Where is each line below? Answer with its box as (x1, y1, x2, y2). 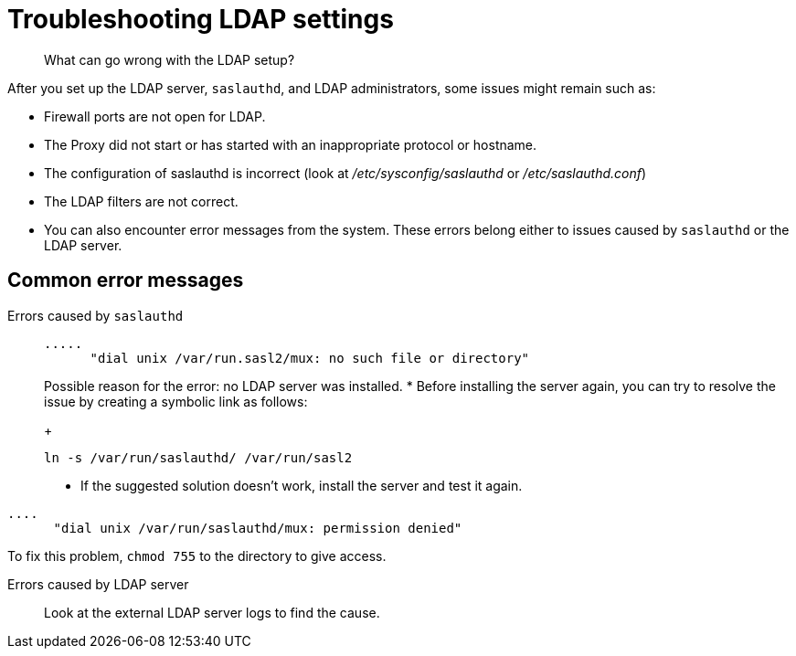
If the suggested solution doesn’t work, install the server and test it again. (80, 477, 523, 493)
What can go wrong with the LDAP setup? (44, 51, 295, 68)
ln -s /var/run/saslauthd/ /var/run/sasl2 (44, 450, 353, 465)
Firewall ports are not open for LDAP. (44, 108, 266, 124)
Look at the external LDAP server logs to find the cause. (44, 604, 380, 620)
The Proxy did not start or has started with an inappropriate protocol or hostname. (44, 136, 537, 153)
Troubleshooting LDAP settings (7, 4, 394, 35)
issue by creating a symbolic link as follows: (44, 393, 308, 409)
